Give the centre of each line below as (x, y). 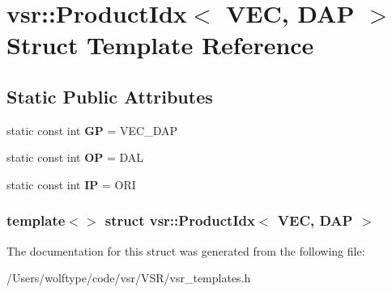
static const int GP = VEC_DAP (92, 130)
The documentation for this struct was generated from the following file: (186, 250)
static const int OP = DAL (75, 157)
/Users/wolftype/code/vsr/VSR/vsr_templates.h (129, 278)
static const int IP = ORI (71, 184)
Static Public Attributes (110, 96)
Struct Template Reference (160, 45)
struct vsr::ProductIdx (180, 220)
